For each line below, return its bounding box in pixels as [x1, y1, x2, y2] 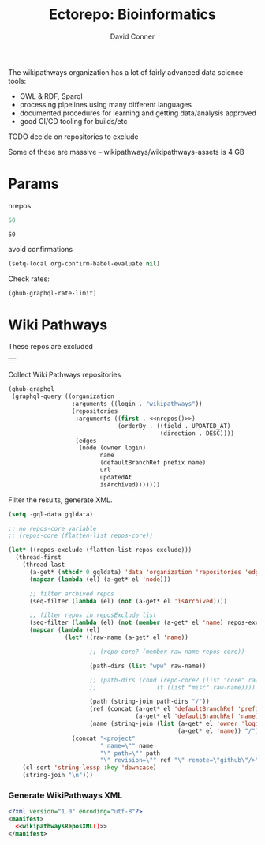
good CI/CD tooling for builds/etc [19, 116, 128, 126]
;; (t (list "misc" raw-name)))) [89, 683, 256, 692]
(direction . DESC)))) [159, 429, 235, 438]
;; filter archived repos [28, 590, 114, 598]
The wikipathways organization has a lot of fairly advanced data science [8, 67, 244, 77]
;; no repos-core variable [8, 524, 97, 532]
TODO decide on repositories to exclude [8, 132, 139, 141]
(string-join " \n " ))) [22, 772, 93, 779]
